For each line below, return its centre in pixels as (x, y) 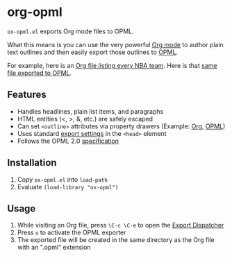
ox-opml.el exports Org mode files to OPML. (71, 31)
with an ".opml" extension (54, 248)
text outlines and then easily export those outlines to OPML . (93, 52)
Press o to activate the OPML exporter (72, 232)
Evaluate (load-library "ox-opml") (68, 187)
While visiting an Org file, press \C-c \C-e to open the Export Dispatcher (121, 225)
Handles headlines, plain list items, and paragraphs (90, 111)
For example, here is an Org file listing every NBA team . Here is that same (112, 65)
